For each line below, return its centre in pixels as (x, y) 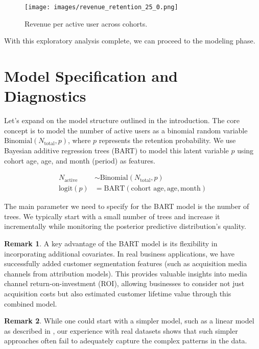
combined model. (31, 303)
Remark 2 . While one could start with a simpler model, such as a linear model (129, 321)
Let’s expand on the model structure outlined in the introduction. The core (122, 120)
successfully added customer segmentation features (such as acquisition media (126, 263)
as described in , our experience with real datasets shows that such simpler (121, 330)
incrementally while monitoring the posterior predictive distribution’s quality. (125, 226)
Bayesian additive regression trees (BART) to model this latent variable (116, 150)
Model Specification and (91, 76)
